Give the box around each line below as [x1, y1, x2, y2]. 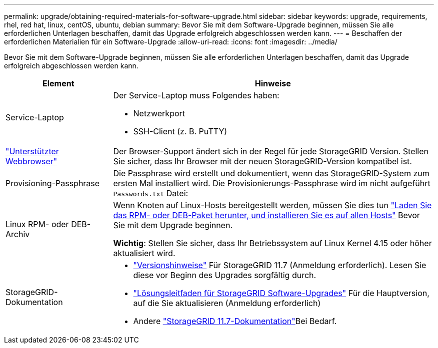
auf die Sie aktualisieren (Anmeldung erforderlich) [133, 298, 321, 308]
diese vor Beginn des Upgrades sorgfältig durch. [133, 270, 316, 280]
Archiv [5, 229, 30, 239]
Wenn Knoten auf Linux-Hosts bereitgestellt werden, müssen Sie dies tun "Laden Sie [113, 200, 432, 210]
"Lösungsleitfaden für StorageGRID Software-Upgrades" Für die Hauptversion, [133, 288, 429, 298]
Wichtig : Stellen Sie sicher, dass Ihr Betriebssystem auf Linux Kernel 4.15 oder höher [113, 238, 432, 248]
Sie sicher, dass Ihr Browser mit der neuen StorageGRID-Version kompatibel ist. [113, 156, 412, 166]
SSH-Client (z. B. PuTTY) [133, 126, 227, 136]
